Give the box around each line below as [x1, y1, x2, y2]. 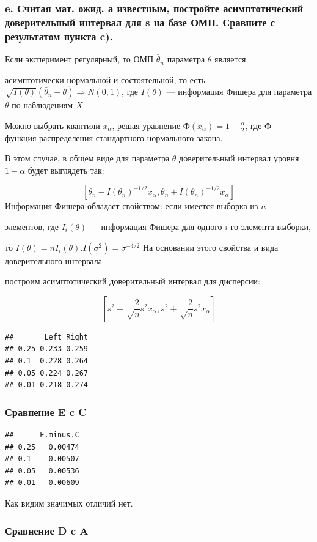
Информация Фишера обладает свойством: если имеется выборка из [5, 199, 258, 212]
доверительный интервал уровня [179, 152, 299, 165]
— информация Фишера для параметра [166, 85, 312, 98]
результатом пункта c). [5, 28, 113, 43]
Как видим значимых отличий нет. [5, 496, 133, 509]
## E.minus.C [5, 431, 79, 440]
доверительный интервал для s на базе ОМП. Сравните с [5, 14, 275, 29]
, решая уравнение [112, 119, 181, 132]
